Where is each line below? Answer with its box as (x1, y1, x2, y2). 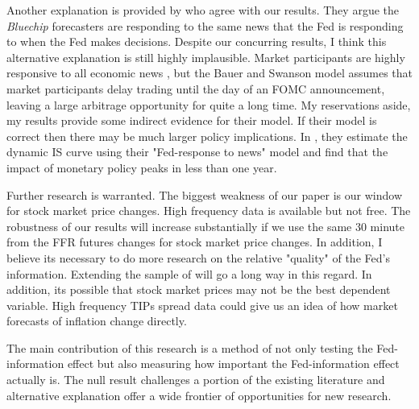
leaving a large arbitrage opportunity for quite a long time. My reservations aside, (6, 96, 411, 113)
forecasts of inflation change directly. (6, 312, 187, 329)
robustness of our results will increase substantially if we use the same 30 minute (6, 217, 404, 234)
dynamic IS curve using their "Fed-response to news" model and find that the (6, 143, 388, 160)
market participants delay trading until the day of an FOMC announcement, (6, 80, 385, 97)
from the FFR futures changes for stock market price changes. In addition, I (6, 233, 383, 250)
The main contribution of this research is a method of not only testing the (6, 339, 373, 356)
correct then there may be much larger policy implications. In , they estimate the (6, 127, 408, 144)
